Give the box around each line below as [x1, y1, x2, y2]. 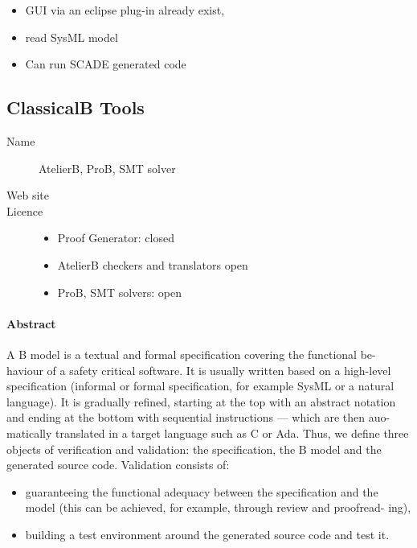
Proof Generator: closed [57, 229, 174, 246]
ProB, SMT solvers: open [57, 283, 182, 300]
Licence [6, 202, 43, 219]
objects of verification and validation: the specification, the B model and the [6, 440, 382, 457]
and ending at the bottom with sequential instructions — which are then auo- [6, 409, 390, 426]
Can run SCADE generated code [25, 56, 186, 72]
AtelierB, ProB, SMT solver [39, 159, 176, 176]
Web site [6, 187, 49, 204]
